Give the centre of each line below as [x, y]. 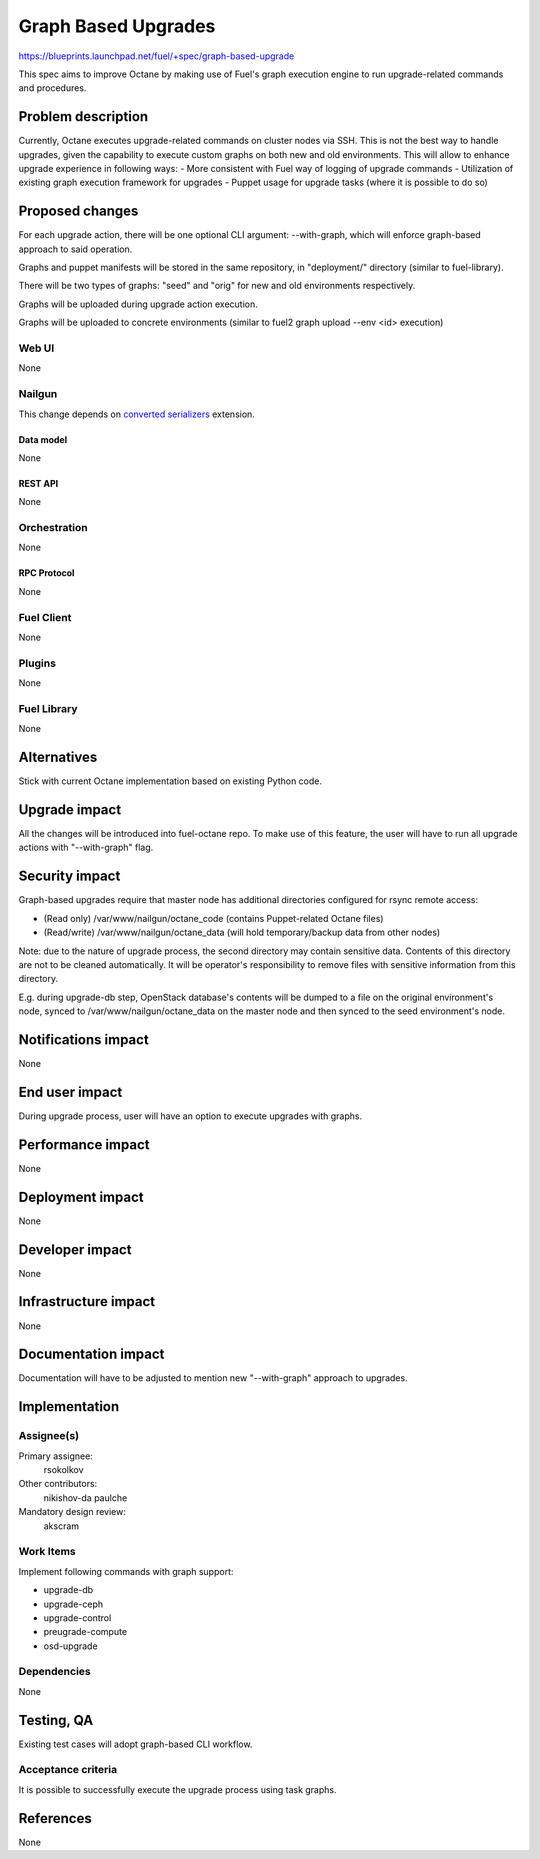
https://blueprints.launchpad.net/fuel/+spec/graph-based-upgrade [156, 56]
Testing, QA [56, 1720]
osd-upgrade [71, 1646]
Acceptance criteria [68, 1770]
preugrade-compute [85, 1632]
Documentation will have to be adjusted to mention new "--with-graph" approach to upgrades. [213, 1378]
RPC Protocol [46, 573]
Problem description [83, 116]
